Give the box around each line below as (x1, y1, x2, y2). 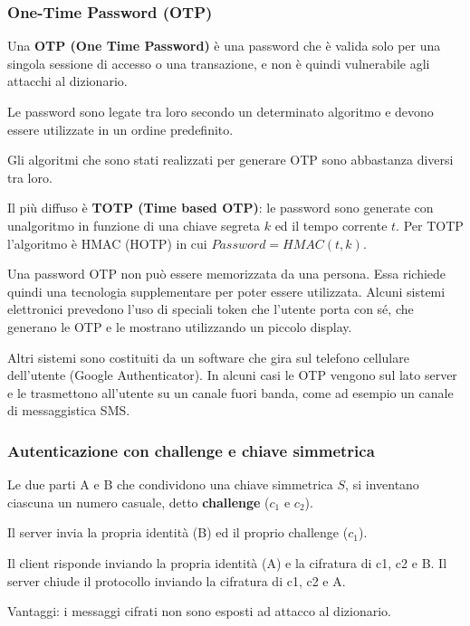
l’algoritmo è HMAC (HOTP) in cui (7, 233, 207, 252)
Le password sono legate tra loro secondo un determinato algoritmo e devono (7, 102, 434, 120)
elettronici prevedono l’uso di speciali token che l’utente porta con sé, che (7, 299, 414, 318)
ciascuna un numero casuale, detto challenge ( (7, 492, 270, 511)
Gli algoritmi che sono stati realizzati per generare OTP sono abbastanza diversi (7, 150, 454, 169)
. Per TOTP (396, 215, 464, 234)
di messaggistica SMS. (7, 401, 130, 420)
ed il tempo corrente (274, 215, 388, 234)
